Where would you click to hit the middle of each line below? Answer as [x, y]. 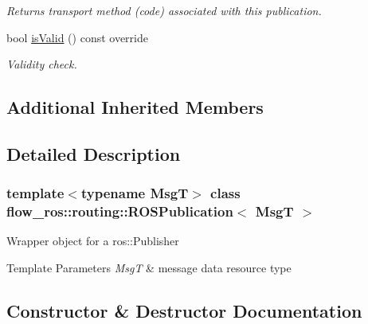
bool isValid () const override [77, 37]
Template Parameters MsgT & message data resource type [149, 268]
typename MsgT [135, 193]
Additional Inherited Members [135, 107]
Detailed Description [94, 153]
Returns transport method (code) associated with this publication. [164, 10]
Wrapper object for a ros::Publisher [93, 241]
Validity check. [42, 64]
